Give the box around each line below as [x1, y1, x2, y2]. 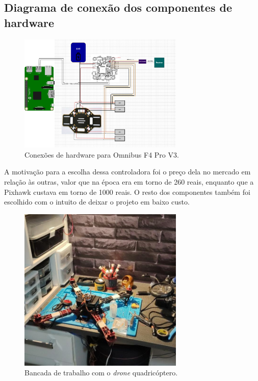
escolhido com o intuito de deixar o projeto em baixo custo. [4, 196, 190, 207]
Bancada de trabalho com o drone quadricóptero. [24, 367, 178, 378]
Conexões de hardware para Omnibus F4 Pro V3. [24, 149, 179, 160]
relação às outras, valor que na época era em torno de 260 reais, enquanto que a [4, 176, 254, 187]
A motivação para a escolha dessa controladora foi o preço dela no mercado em [4, 166, 251, 177]
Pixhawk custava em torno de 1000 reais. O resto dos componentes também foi [4, 186, 250, 197]
